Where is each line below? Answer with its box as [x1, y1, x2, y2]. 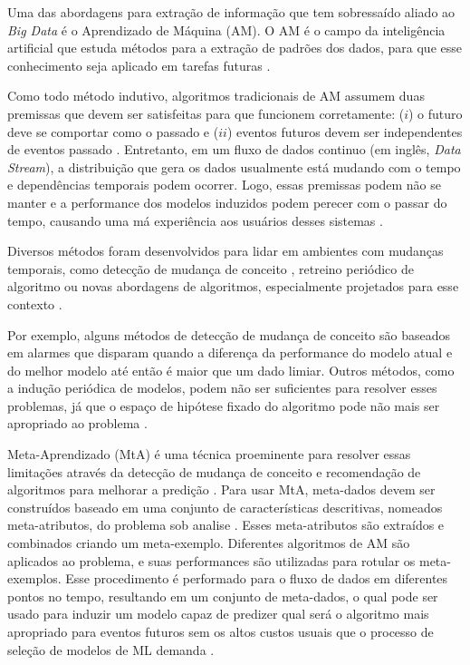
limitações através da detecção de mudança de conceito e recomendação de [7, 462, 421, 481]
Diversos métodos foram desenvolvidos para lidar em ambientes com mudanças [7, 241, 444, 260]
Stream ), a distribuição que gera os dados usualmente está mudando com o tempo [7, 157, 461, 176]
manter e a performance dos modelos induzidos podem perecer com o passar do [7, 192, 447, 211]
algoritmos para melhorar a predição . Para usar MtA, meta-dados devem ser [7, 480, 436, 499]
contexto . [7, 294, 62, 313]
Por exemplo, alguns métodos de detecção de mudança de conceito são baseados [7, 325, 450, 344]
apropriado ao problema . [7, 414, 148, 433]
